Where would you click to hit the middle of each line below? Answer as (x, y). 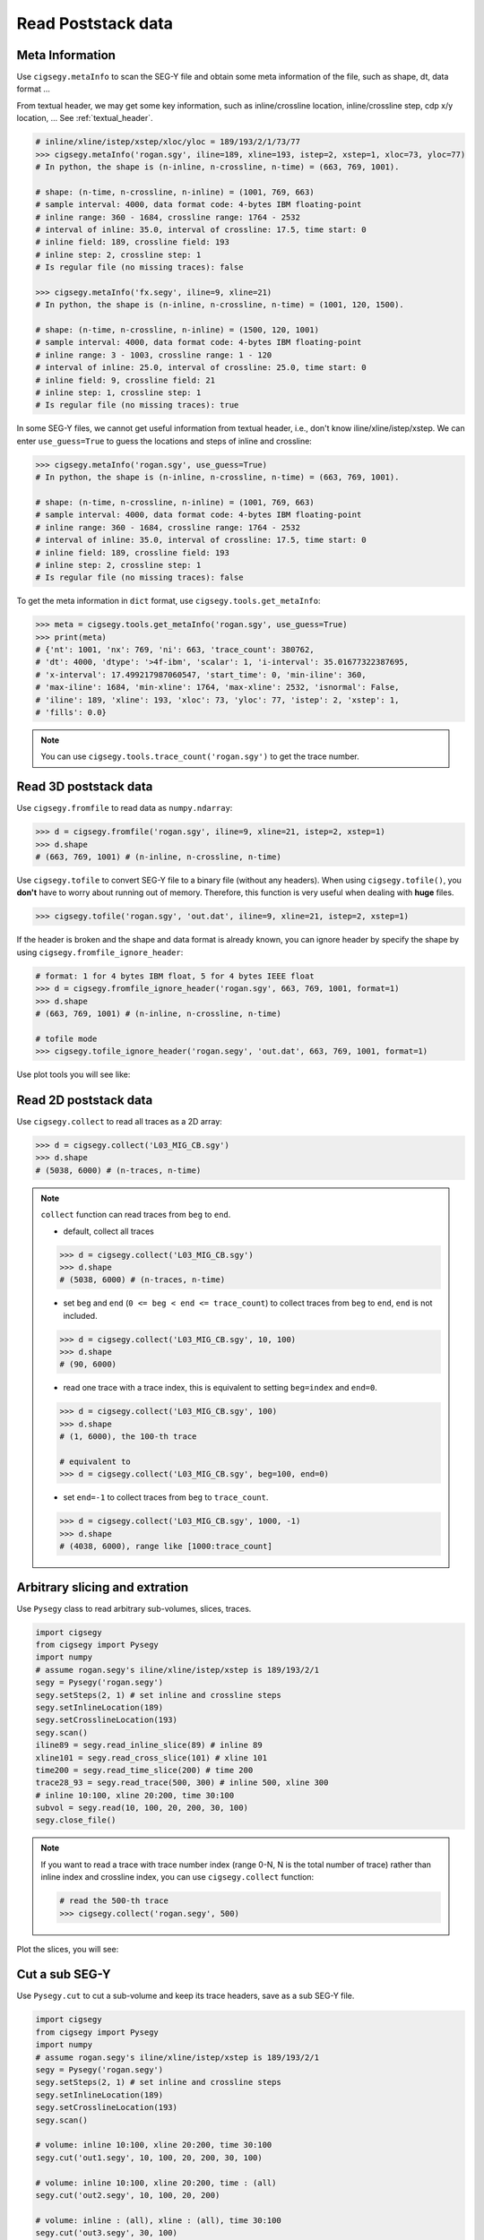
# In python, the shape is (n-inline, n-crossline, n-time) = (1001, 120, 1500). (220, 305)
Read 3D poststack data (85, 787)
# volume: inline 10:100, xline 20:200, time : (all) (156, 2183)
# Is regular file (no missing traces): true (137, 405)
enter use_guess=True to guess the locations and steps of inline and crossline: (164, 441)
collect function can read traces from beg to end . (136, 1215)
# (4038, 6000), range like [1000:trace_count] (166, 1546)
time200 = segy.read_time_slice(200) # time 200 (144, 1770)
